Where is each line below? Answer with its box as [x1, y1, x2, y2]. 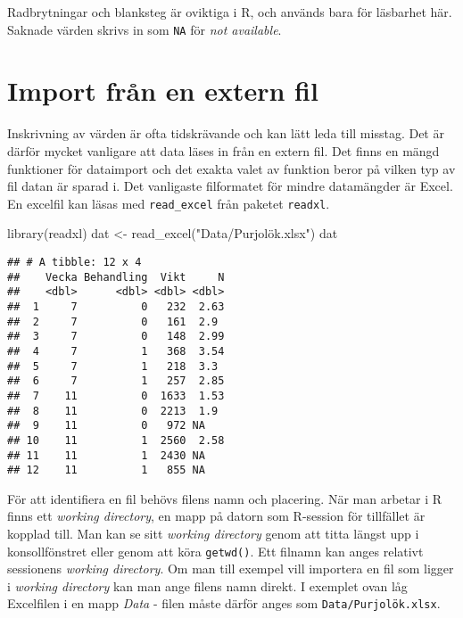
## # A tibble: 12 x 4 [7, 256, 142, 268]
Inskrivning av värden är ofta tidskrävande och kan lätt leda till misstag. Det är [7, 124, 444, 143]
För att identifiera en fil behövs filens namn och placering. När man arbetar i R [7, 489, 442, 507]
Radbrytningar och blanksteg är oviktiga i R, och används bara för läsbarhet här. [7, 3, 452, 21]
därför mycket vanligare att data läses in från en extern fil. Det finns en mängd [7, 141, 440, 160]
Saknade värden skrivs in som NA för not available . [7, 20, 282, 38]
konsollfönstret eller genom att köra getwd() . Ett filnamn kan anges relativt [7, 541, 424, 560]
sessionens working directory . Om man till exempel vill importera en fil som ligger [7, 559, 454, 578]
